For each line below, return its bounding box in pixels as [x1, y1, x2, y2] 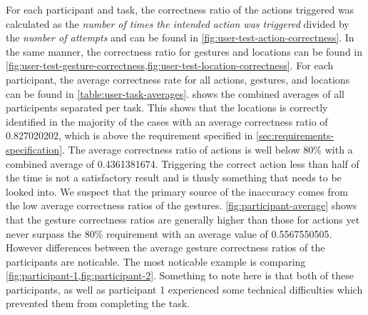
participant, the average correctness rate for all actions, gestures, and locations [6, 71, 350, 86]
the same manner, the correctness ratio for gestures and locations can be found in [6, 44, 363, 59]
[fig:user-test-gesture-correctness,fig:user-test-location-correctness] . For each [6, 58, 334, 73]
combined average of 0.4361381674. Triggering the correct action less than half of [6, 156, 359, 171]
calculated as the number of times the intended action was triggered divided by [6, 16, 349, 31]
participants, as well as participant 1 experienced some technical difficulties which [6, 281, 363, 296]
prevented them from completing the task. [6, 296, 190, 311]
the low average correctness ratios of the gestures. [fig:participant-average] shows [6, 198, 357, 213]
